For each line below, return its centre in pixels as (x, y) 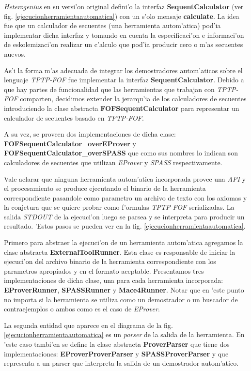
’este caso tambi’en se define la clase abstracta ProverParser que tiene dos (117, 344)
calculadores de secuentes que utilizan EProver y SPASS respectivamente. (113, 162)
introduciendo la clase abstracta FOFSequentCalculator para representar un (122, 108)
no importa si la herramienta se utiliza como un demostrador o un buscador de (121, 299)
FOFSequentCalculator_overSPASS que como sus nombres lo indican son (121, 153)
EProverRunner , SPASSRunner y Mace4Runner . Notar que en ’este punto (124, 290)
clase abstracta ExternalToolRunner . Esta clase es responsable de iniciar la (120, 252)
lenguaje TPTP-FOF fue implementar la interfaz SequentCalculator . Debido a (124, 80)
